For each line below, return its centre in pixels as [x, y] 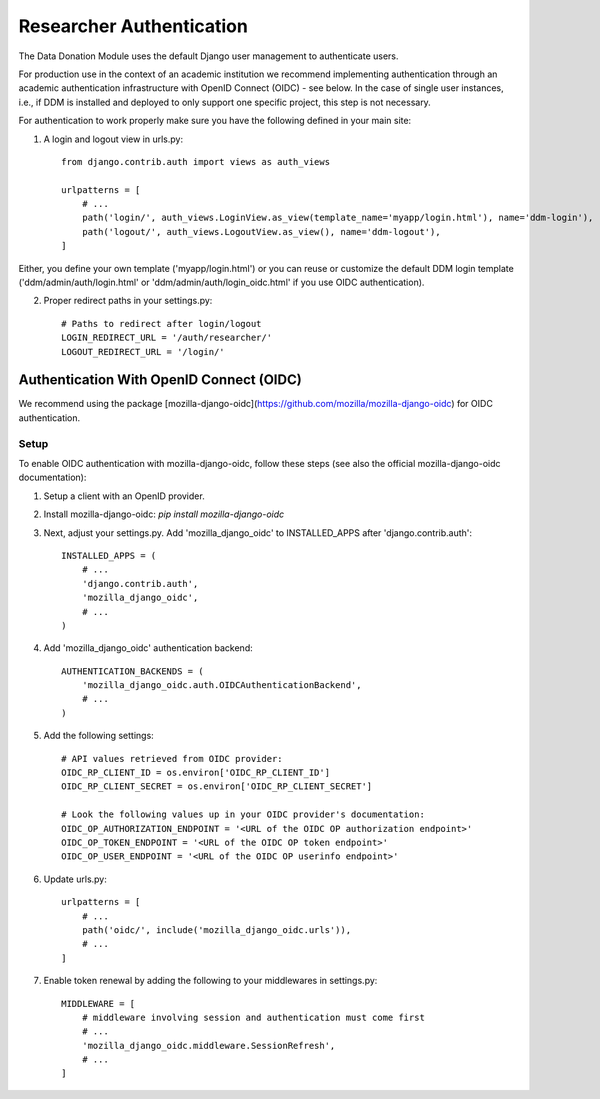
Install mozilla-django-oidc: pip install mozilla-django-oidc [164, 514]
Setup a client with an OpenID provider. [124, 496]
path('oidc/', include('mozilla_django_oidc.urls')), [216, 929]
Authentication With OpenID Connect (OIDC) [160, 380]
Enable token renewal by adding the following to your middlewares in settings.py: [210, 981]
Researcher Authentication [133, 26]
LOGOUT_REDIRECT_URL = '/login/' [143, 351]
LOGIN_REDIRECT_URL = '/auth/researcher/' [167, 338]
